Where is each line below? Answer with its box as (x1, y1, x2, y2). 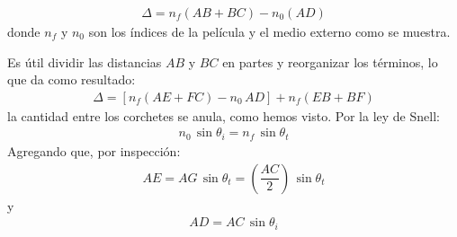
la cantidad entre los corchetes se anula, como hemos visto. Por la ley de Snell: (7, 106, 440, 125)
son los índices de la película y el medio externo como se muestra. (88, 22, 451, 41)
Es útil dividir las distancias (7, 52, 162, 71)
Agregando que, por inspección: (7, 141, 181, 160)
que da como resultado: (7, 70, 136, 89)
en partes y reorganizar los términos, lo (222, 52, 438, 71)
